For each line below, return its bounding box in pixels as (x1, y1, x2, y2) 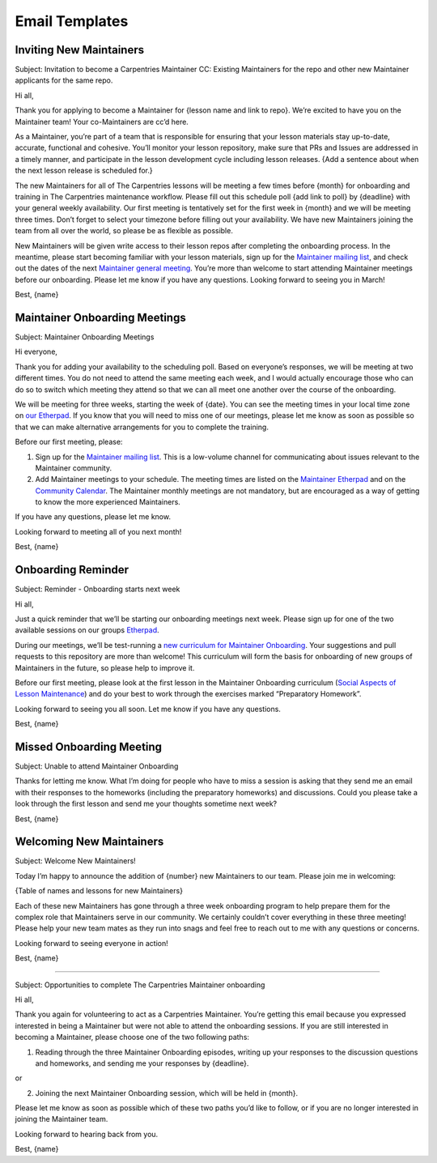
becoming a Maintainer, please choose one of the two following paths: (15, 1033, 250, 1042)
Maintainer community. (35, 462, 112, 473)
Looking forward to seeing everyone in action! (15, 938, 169, 948)
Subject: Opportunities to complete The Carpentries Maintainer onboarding (15, 980, 265, 990)
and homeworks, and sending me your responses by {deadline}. (35, 1058, 249, 1068)
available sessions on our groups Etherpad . (15, 625, 159, 635)
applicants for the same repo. (15, 75, 113, 85)
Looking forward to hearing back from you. (15, 1129, 159, 1139)
